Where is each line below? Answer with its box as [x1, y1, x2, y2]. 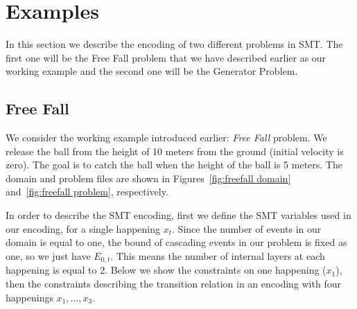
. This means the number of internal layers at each [110, 248, 325, 263]
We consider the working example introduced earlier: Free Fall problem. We [6, 130, 327, 145]
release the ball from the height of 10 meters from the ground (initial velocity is [6, 143, 344, 158]
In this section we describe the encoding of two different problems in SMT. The [6, 37, 343, 51]
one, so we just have [6, 248, 91, 263]
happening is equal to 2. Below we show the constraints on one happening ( [6, 263, 326, 277]
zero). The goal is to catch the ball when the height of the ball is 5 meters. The [6, 157, 342, 172]
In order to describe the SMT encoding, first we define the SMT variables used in [6, 208, 351, 222]
